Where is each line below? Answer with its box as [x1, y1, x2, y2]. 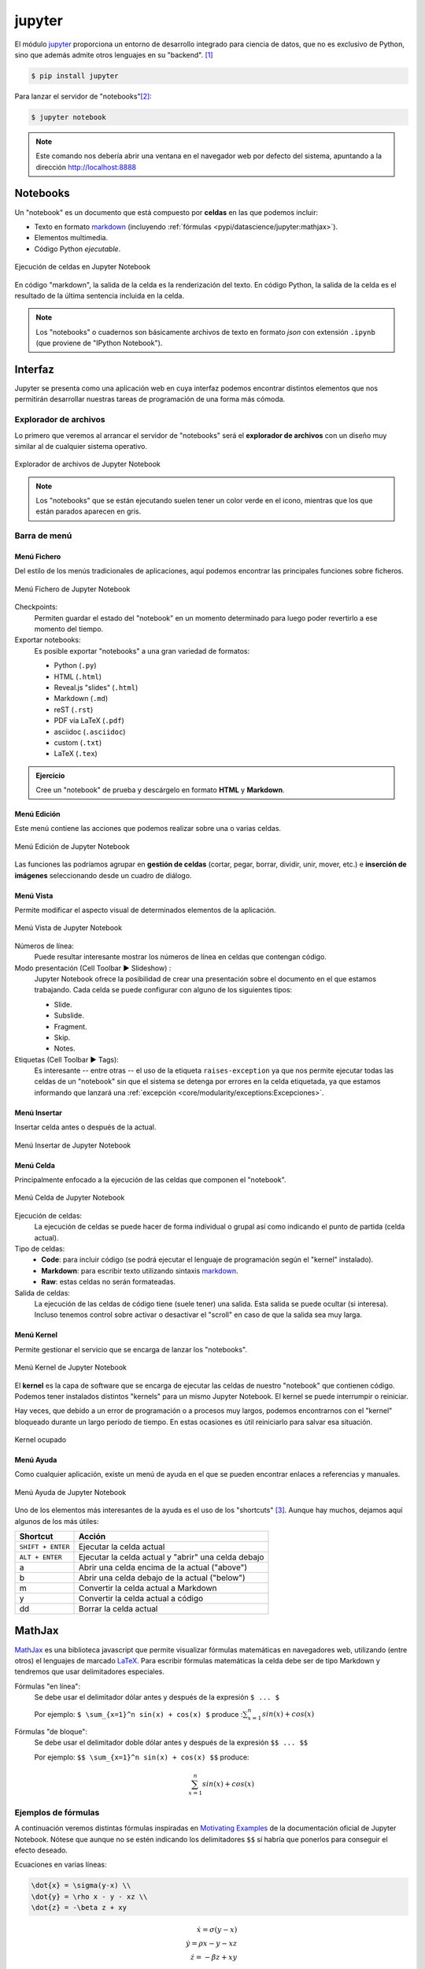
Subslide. [54, 1010, 84, 1020]
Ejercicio [35, 770, 65, 780]
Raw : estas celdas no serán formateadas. [41, 1277, 176, 1287]
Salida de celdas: [14, 1288, 71, 1297]
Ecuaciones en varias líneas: [14, 1860, 107, 1870]
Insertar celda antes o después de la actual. [14, 1122, 157, 1132]
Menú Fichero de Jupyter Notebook [14, 584, 131, 594]
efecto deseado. [14, 1845, 68, 1855]
